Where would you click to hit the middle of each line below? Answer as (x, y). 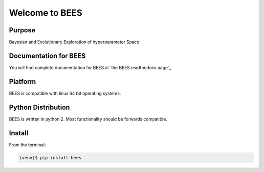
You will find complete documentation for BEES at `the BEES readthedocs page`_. (91, 67)
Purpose (22, 30)
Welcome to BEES (46, 13)
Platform (22, 82)
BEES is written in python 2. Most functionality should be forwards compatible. (88, 119)
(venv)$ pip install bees (50, 158)
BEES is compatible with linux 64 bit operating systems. (65, 93)
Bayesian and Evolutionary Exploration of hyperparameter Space (74, 42)
